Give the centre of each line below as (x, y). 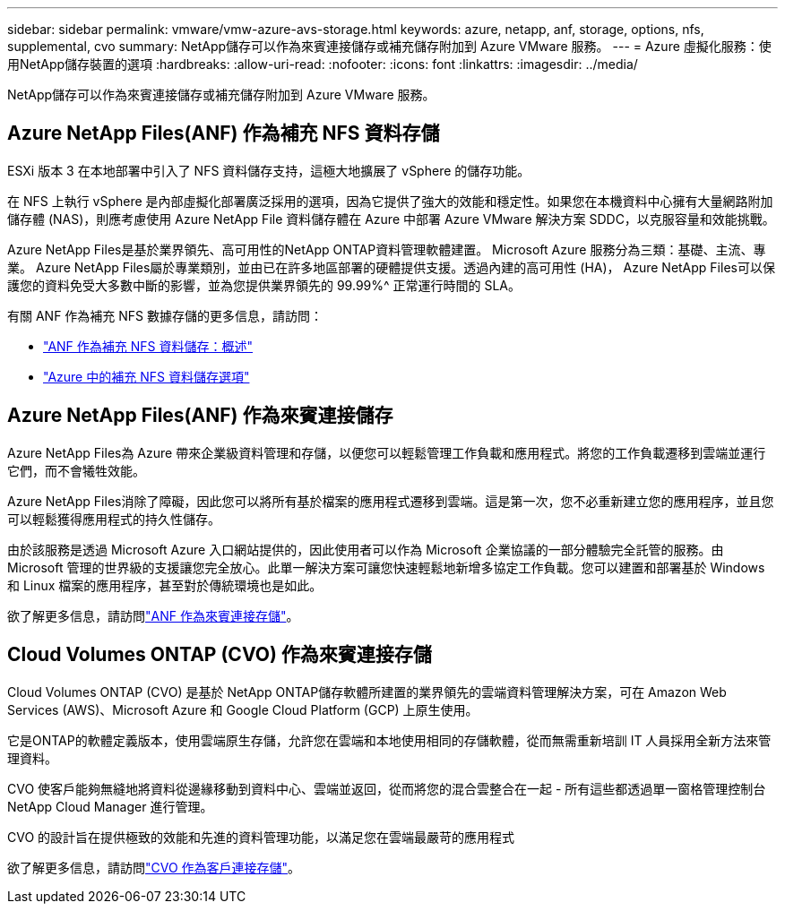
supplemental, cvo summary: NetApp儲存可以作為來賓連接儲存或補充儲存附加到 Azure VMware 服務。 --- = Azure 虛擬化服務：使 (389, 46)
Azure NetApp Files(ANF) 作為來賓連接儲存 (200, 416)
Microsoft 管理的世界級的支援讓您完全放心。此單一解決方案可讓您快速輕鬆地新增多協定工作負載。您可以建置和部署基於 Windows (386, 567)
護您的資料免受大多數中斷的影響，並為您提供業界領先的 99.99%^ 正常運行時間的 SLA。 (264, 285)
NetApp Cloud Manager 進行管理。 (110, 806)
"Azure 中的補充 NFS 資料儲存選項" (147, 376)
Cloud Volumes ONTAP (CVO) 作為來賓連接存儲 (220, 655)
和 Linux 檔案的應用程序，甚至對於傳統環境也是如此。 (165, 585)
